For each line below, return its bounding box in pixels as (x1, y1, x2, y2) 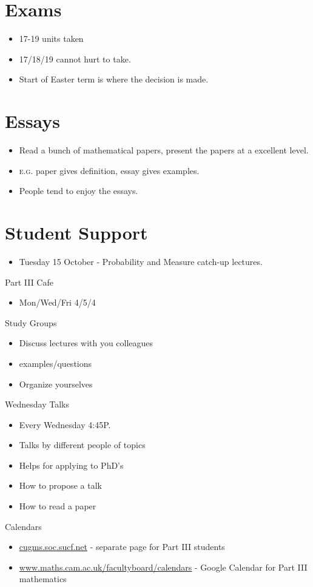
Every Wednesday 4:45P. (19, 418, 111, 431)
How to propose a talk (19, 479, 103, 492)
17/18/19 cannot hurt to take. (19, 52, 131, 65)
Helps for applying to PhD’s (19, 458, 124, 471)
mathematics (19, 572, 67, 585)
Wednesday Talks (5, 398, 69, 411)
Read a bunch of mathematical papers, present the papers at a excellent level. (19, 144, 309, 156)
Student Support (5, 220, 148, 244)
